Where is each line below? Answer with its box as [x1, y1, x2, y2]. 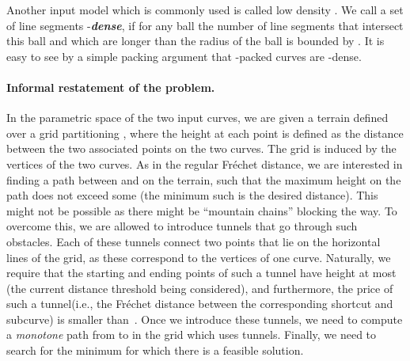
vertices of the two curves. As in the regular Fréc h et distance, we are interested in [6, 155, 403, 172]
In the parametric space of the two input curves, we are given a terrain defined [6, 109, 389, 126]
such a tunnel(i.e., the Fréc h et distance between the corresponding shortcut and [6, 295, 393, 312]
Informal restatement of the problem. [6, 78, 215, 95]
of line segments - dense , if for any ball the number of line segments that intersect [6, 17, 404, 33]
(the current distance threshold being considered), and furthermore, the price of [6, 279, 393, 296]
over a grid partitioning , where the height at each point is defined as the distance [6, 124, 404, 141]
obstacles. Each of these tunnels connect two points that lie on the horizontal [6, 233, 381, 249]
